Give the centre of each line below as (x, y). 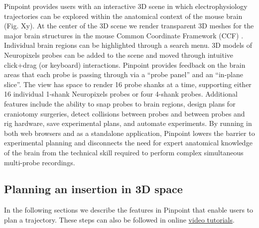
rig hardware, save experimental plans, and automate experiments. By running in (128, 123)
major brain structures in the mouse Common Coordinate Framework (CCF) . (124, 35)
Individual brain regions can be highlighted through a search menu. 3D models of (128, 45)
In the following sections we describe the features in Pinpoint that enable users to (129, 210)
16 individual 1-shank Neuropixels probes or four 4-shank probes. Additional (121, 94)
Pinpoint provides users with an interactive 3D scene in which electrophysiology (126, 6)
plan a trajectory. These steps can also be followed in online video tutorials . (119, 219)
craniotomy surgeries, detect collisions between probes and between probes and (125, 113)
